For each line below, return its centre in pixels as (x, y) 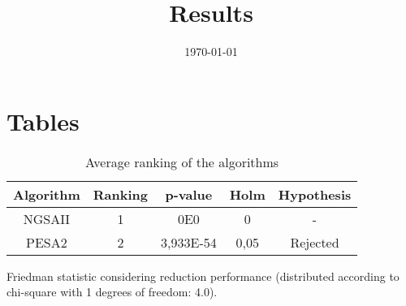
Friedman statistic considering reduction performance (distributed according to (203, 276)
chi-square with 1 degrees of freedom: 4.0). (112, 292)
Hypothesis (315, 194)
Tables (43, 121)
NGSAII (47, 218)
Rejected (315, 242)
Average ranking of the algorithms (182, 162)
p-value (189, 194)
